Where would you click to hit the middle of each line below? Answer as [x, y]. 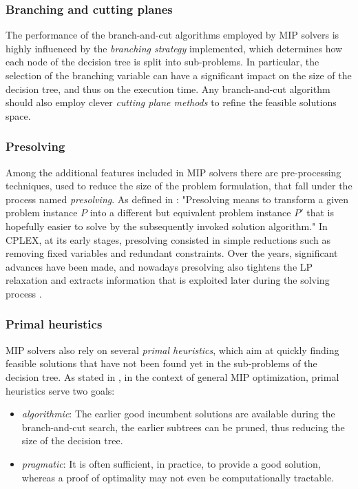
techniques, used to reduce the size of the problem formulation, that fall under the [179, 186]
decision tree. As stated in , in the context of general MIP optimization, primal [172, 376]
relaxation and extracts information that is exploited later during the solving [168, 280]
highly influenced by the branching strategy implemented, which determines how [174, 48]
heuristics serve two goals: [60, 390]
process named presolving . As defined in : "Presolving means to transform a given [177, 199]
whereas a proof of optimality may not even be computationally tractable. [178, 477]
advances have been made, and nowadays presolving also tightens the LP [159, 266]
